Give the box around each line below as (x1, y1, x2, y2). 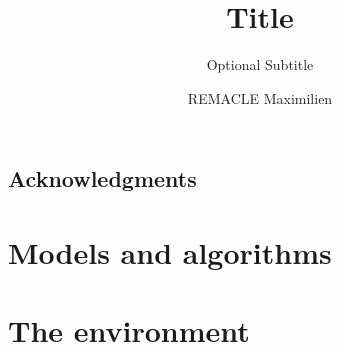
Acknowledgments (8, 163, 197, 194)
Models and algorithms (8, 231, 332, 272)
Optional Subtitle (206, 54, 314, 75)
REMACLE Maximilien (187, 87, 333, 108)
